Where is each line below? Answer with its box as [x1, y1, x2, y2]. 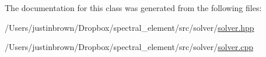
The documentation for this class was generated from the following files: [5, 2, 262, 13]
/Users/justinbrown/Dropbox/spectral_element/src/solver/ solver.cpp [5, 41, 254, 53]
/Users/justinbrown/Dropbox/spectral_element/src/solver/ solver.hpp [5, 21, 254, 33]
